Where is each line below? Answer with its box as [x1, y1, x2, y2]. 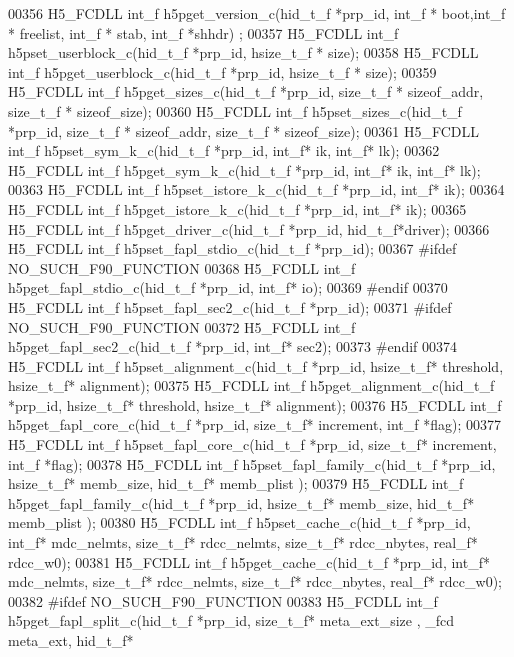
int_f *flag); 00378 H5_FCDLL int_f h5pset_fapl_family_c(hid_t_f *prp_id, [8, 453, 496, 474]
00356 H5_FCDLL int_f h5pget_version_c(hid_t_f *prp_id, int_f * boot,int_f [8, 3, 506, 23]
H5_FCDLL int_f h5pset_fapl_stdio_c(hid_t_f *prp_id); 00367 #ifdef [8, 238, 457, 259]
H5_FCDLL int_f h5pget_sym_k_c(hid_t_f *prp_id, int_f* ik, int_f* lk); [8, 159, 481, 180]
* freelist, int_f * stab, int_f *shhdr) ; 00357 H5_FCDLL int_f [8, 22, 399, 43]
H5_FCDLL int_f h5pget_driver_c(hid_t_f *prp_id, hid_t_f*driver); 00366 [8, 218, 490, 239]
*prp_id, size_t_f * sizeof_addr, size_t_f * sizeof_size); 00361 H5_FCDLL [8, 120, 479, 141]
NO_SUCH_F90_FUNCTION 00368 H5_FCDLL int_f [8, 257, 356, 278]
